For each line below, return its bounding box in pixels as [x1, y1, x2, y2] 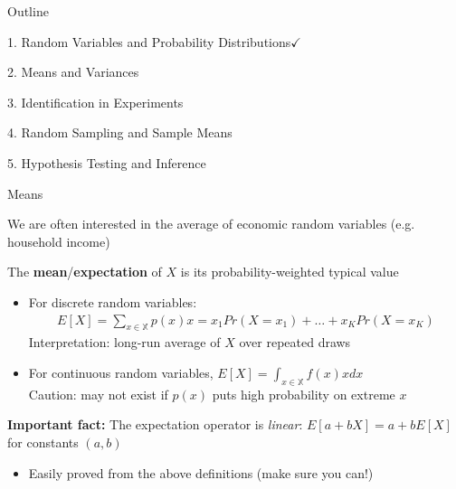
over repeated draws [239, 333, 351, 352]
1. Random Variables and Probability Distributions [7, 32, 291, 51]
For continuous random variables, [28, 362, 214, 381]
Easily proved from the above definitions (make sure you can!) [28, 463, 374, 482]
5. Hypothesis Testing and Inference [7, 153, 206, 172]
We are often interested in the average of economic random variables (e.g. [7, 214, 415, 233]
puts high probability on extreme [212, 384, 395, 403]
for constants [7, 432, 79, 451]
